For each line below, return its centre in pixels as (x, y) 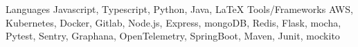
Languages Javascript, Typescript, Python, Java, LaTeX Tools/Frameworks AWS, (179, 9)
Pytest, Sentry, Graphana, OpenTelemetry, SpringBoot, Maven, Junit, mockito (173, 36)
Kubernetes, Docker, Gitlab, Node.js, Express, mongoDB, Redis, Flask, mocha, (173, 22)
